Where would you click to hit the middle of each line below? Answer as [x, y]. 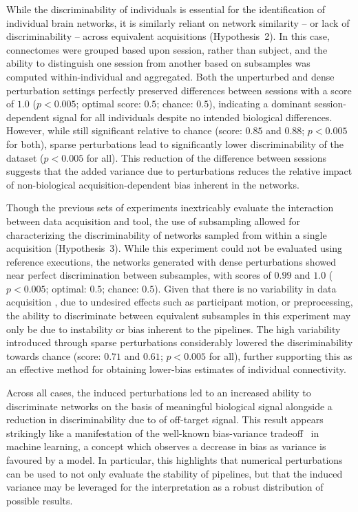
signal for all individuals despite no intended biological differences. [192, 117]
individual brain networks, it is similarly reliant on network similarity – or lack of [178, 22]
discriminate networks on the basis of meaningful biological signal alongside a [169, 406]
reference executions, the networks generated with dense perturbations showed [171, 261]
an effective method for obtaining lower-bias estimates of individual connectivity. [176, 369]
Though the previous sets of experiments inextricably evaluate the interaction [170, 207]
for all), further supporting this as [281, 355]
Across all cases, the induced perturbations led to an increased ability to [159, 393]
